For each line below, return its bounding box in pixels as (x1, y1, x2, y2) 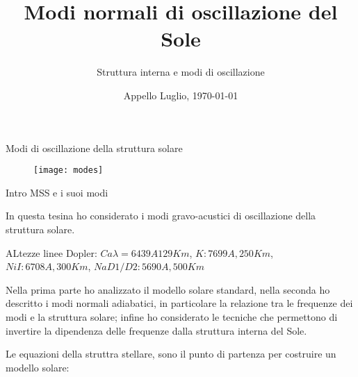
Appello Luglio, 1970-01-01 (123, 87, 238, 102)
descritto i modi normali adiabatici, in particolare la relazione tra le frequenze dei (6, 296, 353, 310)
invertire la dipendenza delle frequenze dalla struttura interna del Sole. (6, 323, 307, 337)
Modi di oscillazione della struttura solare (6, 140, 183, 155)
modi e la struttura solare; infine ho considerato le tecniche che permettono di (6, 309, 338, 324)
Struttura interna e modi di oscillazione (97, 65, 265, 79)
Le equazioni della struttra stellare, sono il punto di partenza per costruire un (6, 346, 336, 361)
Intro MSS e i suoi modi (6, 185, 108, 199)
